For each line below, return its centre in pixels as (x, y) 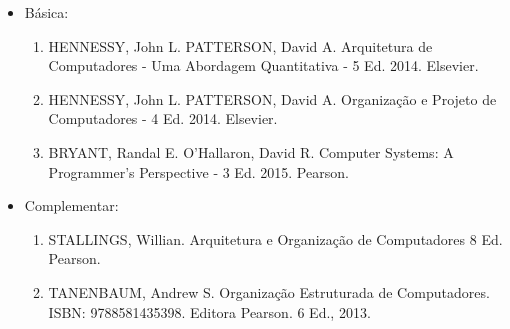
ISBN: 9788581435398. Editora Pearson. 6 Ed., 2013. (209, 311)
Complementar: (71, 205)
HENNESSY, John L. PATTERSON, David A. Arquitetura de (240, 45)
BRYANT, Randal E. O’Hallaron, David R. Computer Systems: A (251, 151)
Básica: (46, 12)
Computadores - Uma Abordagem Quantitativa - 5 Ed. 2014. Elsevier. (263, 65)
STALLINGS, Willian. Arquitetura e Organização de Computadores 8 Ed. (275, 238)
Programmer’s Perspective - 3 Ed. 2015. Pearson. (198, 171)
